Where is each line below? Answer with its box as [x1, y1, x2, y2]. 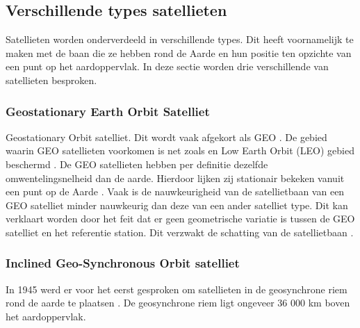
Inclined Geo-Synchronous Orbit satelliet [6, 254, 240, 272]
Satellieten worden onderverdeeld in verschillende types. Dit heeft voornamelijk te [6, 32, 354, 47]
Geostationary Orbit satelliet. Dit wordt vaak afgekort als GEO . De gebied [6, 129, 327, 144]
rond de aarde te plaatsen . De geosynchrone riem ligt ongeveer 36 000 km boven [6, 295, 350, 310]
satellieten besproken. [6, 72, 97, 87]
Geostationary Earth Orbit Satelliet [6, 102, 210, 120]
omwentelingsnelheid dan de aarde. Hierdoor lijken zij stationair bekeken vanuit [6, 170, 345, 185]
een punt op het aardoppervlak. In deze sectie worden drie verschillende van [6, 59, 329, 74]
